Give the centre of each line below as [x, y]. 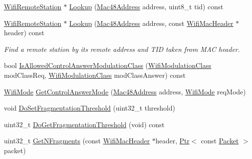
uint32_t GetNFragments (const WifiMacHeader [77, 141]
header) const [24, 33]
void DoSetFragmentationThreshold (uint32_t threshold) [90, 108]
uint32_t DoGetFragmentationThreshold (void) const [84, 124]
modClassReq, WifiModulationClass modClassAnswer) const [95, 75]
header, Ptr [172, 141]
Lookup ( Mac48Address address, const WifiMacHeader [151, 23]
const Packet [220, 141]
